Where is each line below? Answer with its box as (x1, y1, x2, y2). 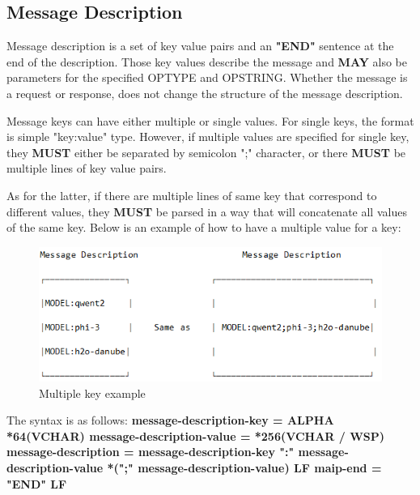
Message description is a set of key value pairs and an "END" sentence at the (6, 37, 394, 54)
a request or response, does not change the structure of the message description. (6, 84, 403, 101)
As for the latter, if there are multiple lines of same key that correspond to (6, 186, 377, 203)
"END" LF (6, 475, 67, 492)
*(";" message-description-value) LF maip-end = (107, 459, 382, 476)
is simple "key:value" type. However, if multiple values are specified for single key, (6, 128, 409, 145)
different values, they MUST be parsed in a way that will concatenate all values (6, 203, 407, 220)
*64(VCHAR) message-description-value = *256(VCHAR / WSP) (6, 427, 385, 444)
